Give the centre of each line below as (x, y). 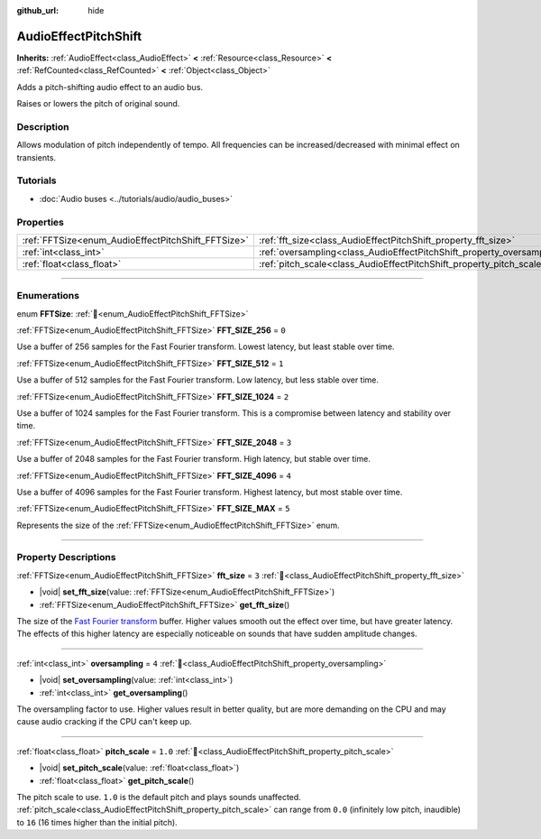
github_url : (37, 10)
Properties (41, 222)
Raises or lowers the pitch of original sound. (98, 104)
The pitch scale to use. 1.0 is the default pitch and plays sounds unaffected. (159, 797)
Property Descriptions (66, 558)
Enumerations (48, 296)
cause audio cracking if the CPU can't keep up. (105, 722)
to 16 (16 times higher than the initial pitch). (97, 822)
